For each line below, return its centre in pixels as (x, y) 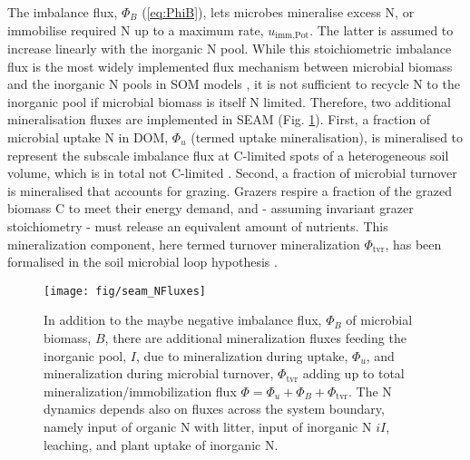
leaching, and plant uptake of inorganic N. (161, 444)
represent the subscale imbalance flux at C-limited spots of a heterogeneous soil (228, 155)
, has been (413, 244)
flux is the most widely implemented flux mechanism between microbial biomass (230, 66)
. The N (370, 391)
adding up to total (353, 373)
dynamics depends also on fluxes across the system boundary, (214, 409)
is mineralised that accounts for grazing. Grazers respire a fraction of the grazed (230, 190)
